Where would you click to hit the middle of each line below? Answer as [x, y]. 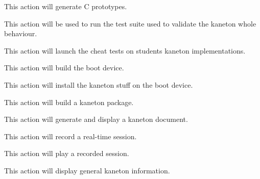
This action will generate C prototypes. [66, 6]
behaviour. [21, 33]
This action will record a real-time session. [70, 136]
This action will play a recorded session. [67, 153]
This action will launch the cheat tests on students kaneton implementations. [125, 50]
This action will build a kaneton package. [69, 102]
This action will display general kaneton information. [87, 170]
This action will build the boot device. [64, 68]
